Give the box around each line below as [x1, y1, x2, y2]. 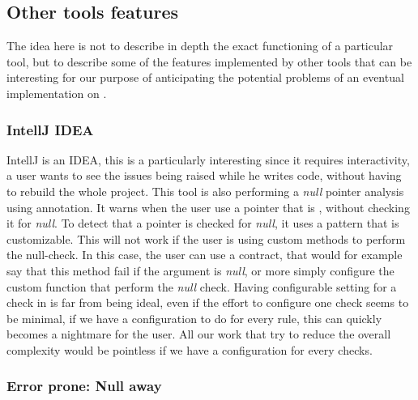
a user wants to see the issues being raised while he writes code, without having [6, 167, 402, 184]
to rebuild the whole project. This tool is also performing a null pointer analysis [6, 182, 404, 199]
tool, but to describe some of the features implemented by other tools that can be [6, 53, 412, 70]
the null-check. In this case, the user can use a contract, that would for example [6, 246, 403, 263]
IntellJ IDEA [6, 119, 94, 139]
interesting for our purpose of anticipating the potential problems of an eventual [6, 69, 404, 86]
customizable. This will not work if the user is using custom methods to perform [6, 230, 406, 247]
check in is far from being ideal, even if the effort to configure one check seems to [6, 294, 409, 311]
